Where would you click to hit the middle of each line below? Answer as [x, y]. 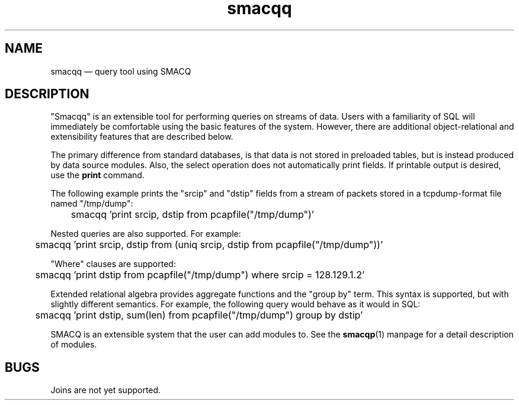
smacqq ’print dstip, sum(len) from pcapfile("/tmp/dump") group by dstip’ [199, 315]
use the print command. [97, 175]
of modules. [74, 345]
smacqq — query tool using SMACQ [121, 71]
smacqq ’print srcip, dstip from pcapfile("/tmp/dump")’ [192, 215]
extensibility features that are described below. [142, 137]
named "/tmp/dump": [92, 204]
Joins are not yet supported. [106, 390]
